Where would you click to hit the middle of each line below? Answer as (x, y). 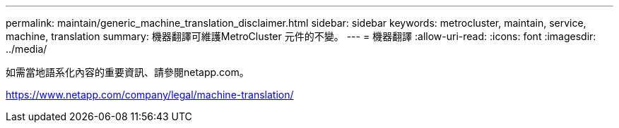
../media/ (26, 49)
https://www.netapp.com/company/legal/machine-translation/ (150, 95)
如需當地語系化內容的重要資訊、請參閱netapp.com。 (128, 72)
